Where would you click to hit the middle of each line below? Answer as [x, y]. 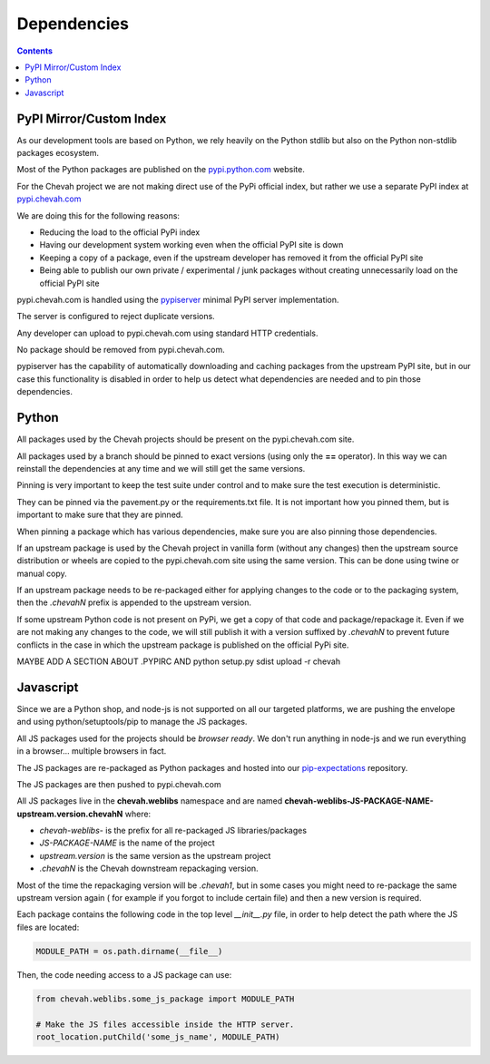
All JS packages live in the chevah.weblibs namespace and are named [150, 801]
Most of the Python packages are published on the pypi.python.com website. [161, 170]
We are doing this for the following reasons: [98, 215]
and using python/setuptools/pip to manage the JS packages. [132, 722]
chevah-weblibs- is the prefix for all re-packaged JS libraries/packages [173, 831]
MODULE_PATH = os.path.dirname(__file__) [129, 951]
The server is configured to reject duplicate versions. [116, 317]
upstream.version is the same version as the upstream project [155, 855]
